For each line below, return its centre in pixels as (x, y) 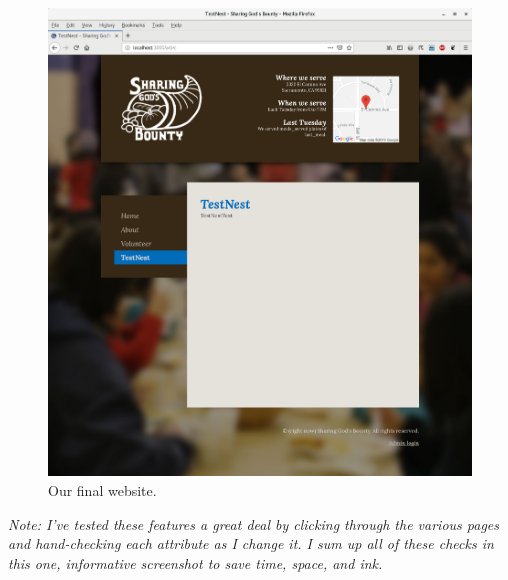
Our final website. (102, 489)
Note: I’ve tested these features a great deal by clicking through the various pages (254, 523)
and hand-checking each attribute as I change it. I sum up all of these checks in (251, 543)
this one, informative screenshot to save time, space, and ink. (195, 562)
